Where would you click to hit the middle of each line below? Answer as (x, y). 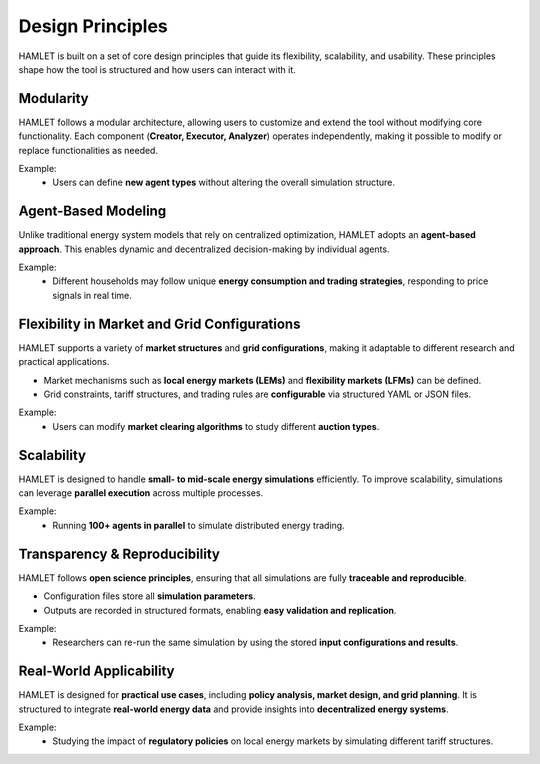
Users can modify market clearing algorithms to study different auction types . (216, 426)
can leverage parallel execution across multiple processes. (141, 493)
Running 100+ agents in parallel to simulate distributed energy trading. (198, 525)
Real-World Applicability (96, 671)
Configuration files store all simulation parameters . (149, 596)
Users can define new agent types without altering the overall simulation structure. (223, 182)
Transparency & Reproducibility (119, 553)
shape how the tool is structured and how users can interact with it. (157, 69)
